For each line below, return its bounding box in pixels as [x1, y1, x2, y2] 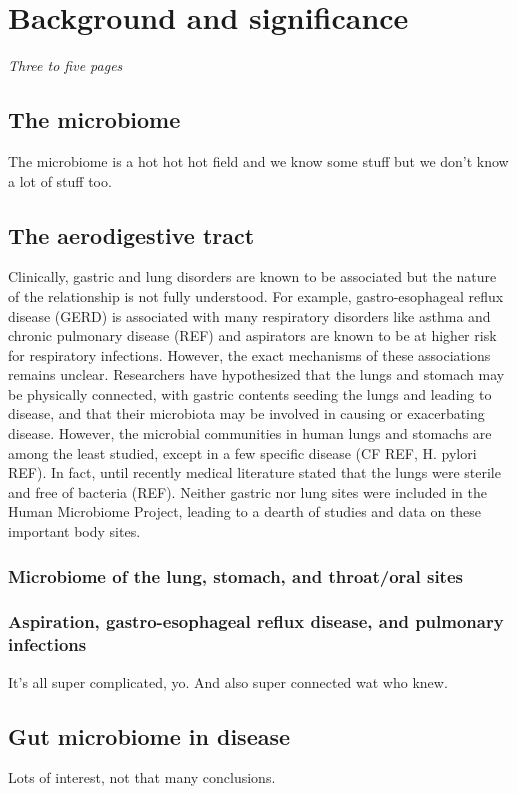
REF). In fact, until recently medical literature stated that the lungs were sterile [8, 462, 501, 483]
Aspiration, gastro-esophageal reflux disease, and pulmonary [8, 609, 504, 634]
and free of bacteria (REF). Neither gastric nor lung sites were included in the [8, 481, 487, 502]
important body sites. [8, 521, 141, 542]
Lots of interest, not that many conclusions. [8, 767, 276, 788]
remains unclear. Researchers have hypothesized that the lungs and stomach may [8, 364, 505, 385]
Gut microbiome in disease [8, 720, 291, 751]
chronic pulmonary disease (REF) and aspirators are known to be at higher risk [8, 325, 497, 346]
